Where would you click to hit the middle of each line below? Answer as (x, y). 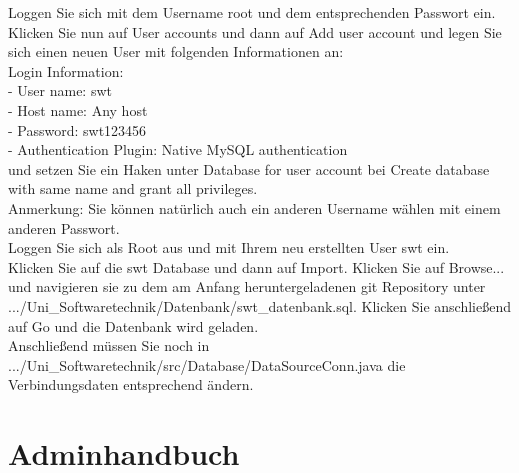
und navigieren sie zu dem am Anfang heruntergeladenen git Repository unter (247, 286)
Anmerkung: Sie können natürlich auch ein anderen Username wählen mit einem (254, 207)
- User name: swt (60, 90)
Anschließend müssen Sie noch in (109, 345)
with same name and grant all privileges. (133, 188)
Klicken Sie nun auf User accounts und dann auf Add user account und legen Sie (255, 31)
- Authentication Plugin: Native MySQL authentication (178, 149)
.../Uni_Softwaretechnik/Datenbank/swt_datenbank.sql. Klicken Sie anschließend (259, 305)
